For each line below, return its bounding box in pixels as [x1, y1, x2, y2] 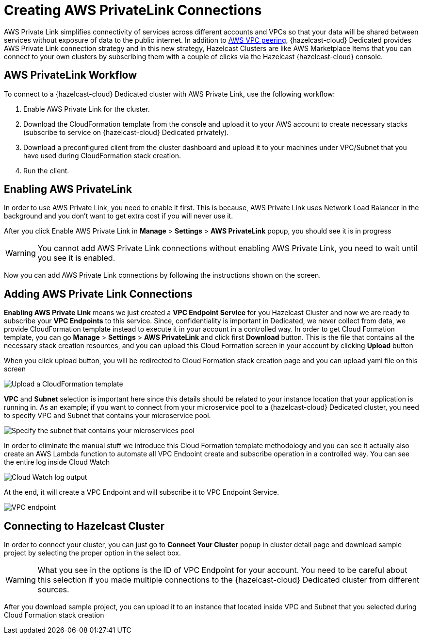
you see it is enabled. [37, 253, 115, 263]
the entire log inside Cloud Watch [4, 458, 110, 467]
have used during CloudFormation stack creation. [23, 151, 181, 160]
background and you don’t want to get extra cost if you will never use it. [4, 212, 233, 220]
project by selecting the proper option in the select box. [4, 549, 181, 557]
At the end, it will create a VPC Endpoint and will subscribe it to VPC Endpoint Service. [4, 488, 279, 497]
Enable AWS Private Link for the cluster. [23, 104, 150, 113]
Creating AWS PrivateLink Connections [4, 2, 262, 18]
